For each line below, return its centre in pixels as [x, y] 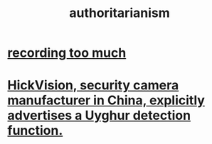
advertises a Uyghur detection [99, 116]
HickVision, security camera [93, 85]
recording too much [67, 53]
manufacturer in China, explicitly [106, 100]
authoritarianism [120, 13]
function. [35, 131]
